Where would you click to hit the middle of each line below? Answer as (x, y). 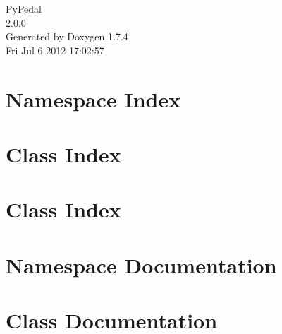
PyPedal (24, 8)
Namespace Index (93, 99)
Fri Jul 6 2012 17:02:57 (55, 50)
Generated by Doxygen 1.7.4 (67, 36)
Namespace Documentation (141, 264)
